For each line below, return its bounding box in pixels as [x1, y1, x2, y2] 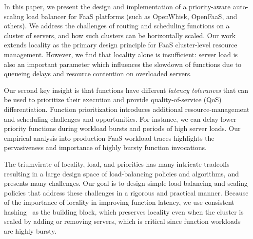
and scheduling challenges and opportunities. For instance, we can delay [4, 113, 219, 124]
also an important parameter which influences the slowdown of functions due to [4, 59, 241, 69]
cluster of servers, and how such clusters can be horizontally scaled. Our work [4, 30, 236, 40]
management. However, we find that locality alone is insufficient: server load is [4, 49, 238, 59]
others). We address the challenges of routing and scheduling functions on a [4, 21, 230, 31]
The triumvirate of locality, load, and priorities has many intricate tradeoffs [4, 158, 230, 169]
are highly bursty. [4, 226, 57, 236]
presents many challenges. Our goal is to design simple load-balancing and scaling [4, 178, 248, 188]
